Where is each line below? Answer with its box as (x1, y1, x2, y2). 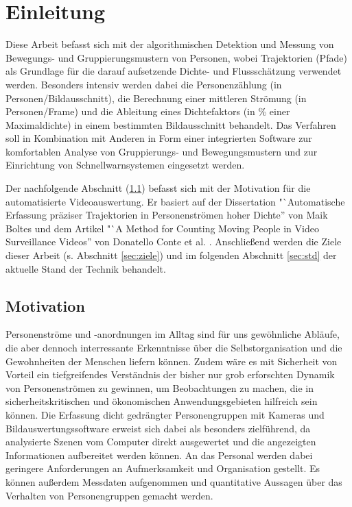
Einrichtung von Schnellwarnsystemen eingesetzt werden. (5, 158, 245, 172)
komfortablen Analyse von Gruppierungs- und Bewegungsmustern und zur (5, 144, 318, 158)
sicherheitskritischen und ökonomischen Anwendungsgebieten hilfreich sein (5, 394, 318, 408)
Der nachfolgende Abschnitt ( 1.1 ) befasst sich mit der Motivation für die (5, 181, 311, 195)
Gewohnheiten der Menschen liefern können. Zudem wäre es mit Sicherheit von (5, 354, 338, 368)
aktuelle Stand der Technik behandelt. (5, 261, 166, 275)
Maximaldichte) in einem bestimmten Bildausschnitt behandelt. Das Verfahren (5, 117, 336, 132)
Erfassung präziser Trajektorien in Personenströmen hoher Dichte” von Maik (5, 208, 328, 222)
